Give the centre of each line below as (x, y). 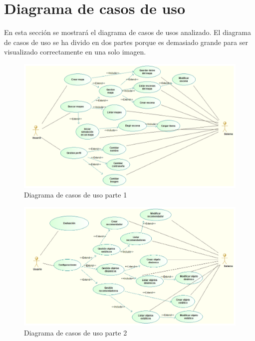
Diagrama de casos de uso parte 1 (76, 195)
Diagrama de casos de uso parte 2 (76, 332)
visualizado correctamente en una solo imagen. (75, 52)
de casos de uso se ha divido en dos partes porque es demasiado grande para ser (126, 42)
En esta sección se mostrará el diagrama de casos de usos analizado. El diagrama (127, 32)
